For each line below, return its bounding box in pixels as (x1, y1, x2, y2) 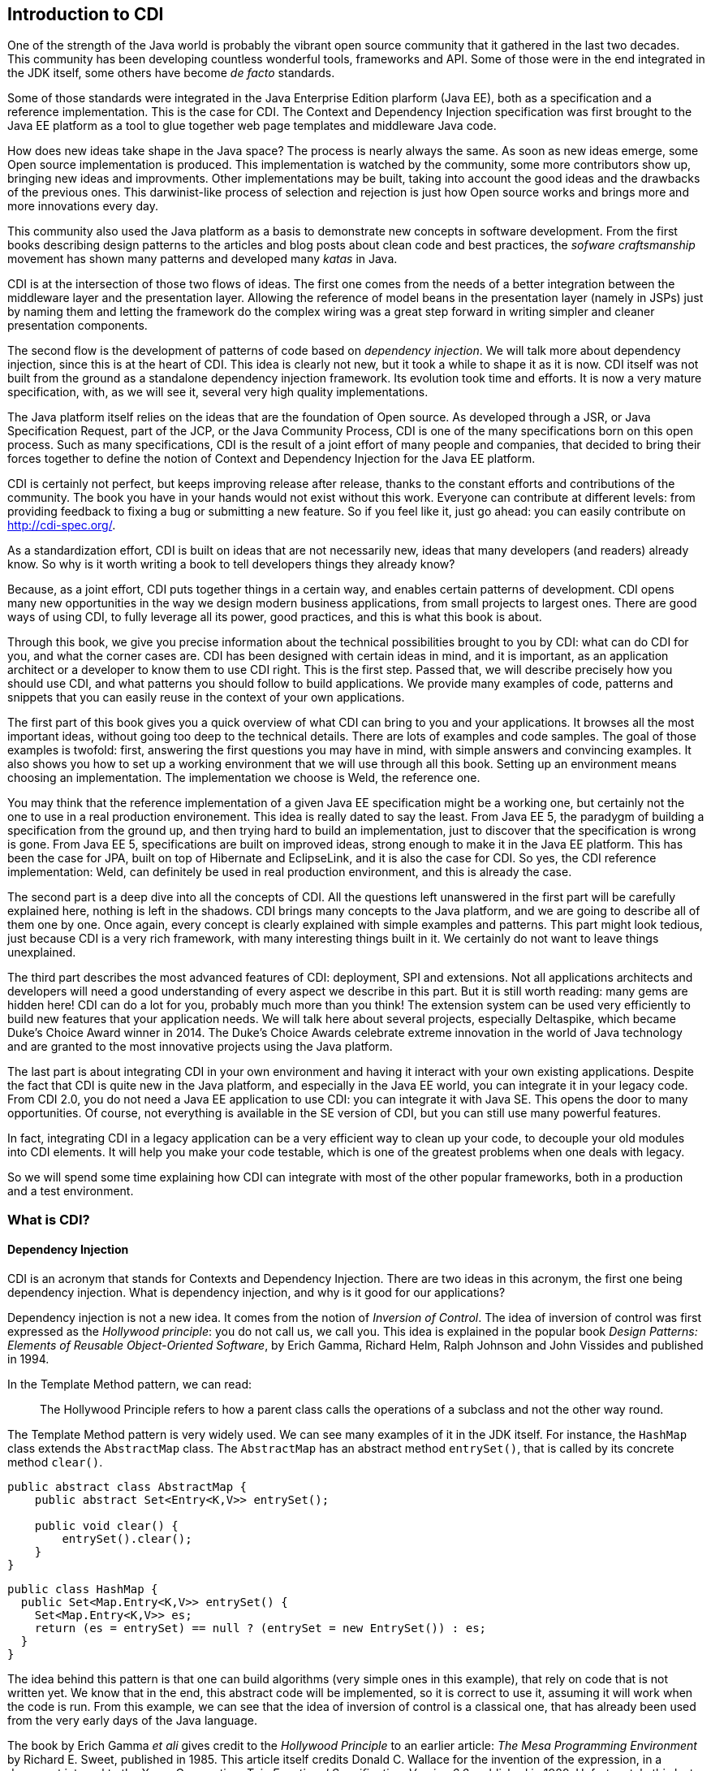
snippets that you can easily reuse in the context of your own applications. (7, 690, 405, 705)
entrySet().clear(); (62, 1532, 192, 1546)
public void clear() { (34, 1519, 179, 1533)
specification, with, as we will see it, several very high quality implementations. (7, 385, 429, 400)
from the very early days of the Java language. (7, 1713, 257, 1728)
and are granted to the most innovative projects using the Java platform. (7, 1039, 393, 1054)
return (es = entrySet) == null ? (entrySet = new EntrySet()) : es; (34, 1622, 487, 1635)
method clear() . (7, 1455, 103, 1470)
